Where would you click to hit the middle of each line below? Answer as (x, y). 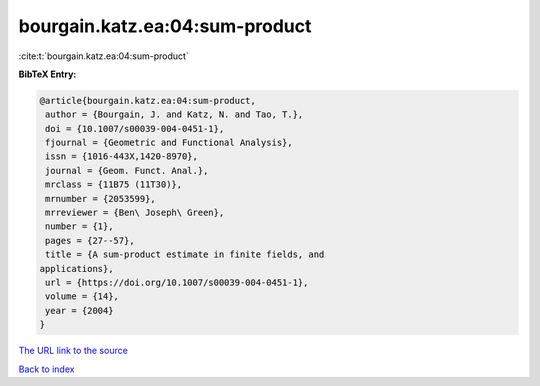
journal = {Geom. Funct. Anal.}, (127, 170)
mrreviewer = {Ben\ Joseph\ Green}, (135, 213)
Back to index (46, 369)
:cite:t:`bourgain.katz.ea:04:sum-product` (103, 56)
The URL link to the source (73, 351)
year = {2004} (79, 310)
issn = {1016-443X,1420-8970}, (122, 156)
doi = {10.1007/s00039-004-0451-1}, (135, 128)
